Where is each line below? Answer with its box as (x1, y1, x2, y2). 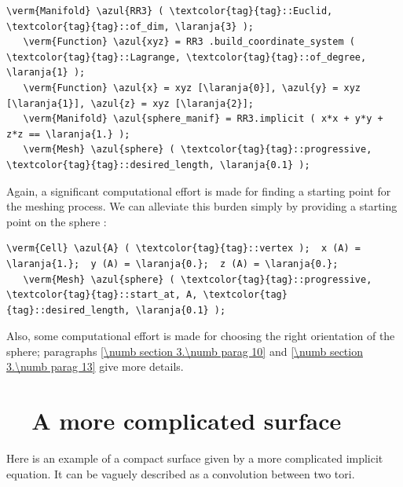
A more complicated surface (31, 405, 342, 437)
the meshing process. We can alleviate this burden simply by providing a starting (6, 198, 398, 214)
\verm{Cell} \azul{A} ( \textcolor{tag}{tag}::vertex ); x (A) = (6, 243, 361, 254)
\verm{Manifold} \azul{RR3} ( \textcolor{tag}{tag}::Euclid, (6, 5, 333, 16)
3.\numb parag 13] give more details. (6, 358, 184, 375)
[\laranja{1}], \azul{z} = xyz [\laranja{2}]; (6, 97, 254, 109)
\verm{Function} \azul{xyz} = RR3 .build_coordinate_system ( (23, 36, 355, 48)
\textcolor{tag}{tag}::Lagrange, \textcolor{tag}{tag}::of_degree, (6, 51, 367, 63)
